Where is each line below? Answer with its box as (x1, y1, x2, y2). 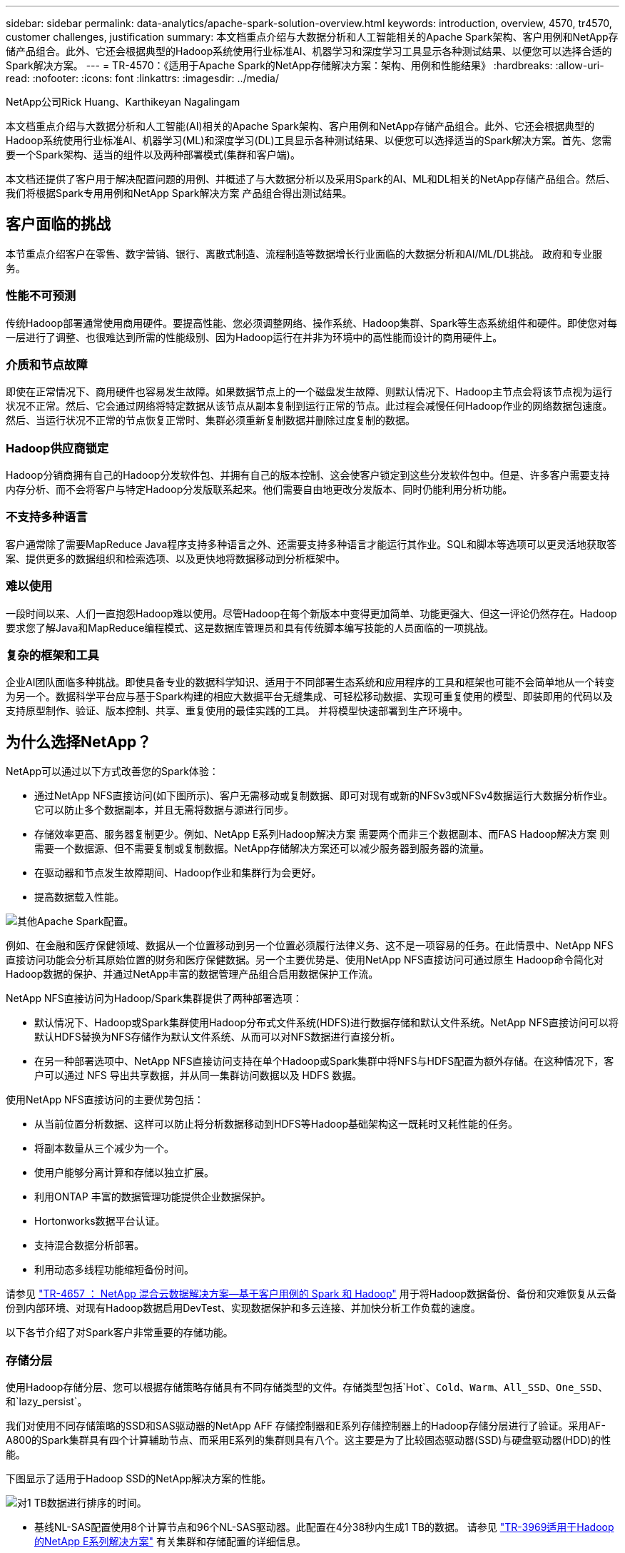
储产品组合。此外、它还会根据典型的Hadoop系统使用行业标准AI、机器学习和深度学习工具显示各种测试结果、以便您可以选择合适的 (6, 45, 612, 57)
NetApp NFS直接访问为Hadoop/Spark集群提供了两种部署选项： (6, 992, 303, 1005)
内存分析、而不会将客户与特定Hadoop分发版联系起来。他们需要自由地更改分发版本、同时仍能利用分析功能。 (6, 483, 513, 496)
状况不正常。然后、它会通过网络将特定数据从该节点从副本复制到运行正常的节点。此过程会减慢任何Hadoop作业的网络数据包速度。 (6, 400, 613, 413)
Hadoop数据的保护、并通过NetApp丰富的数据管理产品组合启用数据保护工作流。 (6, 968, 379, 981)
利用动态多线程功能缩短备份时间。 (34, 1263, 194, 1276)
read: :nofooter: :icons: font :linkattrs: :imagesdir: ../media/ (6, 72, 279, 84)
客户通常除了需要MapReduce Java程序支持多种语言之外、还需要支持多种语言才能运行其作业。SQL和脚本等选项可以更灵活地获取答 (6, 537, 616, 550)
